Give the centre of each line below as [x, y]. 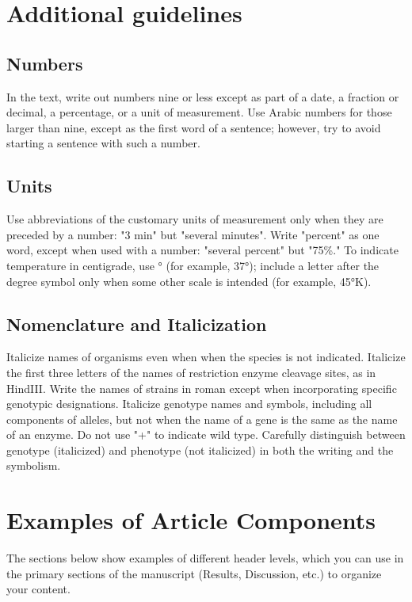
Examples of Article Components [191, 520]
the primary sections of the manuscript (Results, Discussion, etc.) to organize [194, 573]
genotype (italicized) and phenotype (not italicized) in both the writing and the [200, 450]
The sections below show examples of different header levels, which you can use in [205, 558]
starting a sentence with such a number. [103, 143]
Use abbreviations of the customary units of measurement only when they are [195, 219]
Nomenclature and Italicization [137, 324]
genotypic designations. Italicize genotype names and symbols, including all [189, 404]
